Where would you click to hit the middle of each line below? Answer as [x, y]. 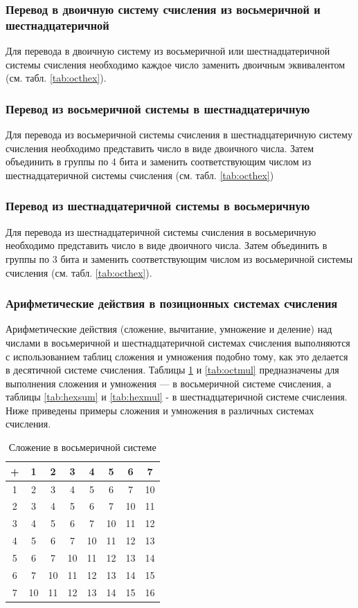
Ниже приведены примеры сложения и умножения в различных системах [160, 410]
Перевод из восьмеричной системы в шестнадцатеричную [158, 108]
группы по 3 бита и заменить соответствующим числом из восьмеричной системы [179, 258]
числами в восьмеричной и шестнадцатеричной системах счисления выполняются [178, 342]
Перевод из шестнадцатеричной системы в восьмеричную [158, 206]
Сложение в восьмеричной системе [82, 447]
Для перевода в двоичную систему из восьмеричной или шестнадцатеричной [168, 51]
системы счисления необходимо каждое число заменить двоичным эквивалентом [176, 64]
